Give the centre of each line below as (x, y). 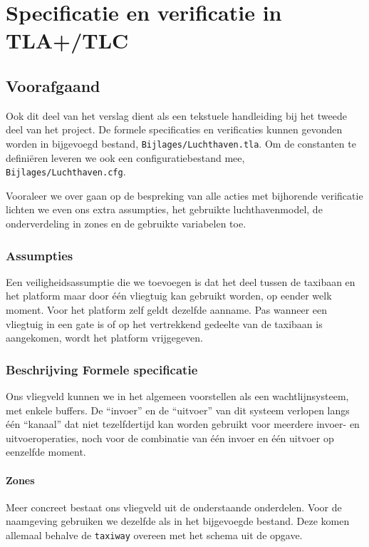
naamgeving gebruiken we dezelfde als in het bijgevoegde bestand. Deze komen (178, 521)
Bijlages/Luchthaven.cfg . (66, 172)
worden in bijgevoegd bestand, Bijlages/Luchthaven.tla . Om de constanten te (181, 143)
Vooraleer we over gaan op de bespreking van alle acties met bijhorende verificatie (184, 195)
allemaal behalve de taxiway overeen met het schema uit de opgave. (154, 535)
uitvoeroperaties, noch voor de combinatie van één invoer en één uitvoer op (170, 438)
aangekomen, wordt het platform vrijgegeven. (105, 338)
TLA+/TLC (67, 40)
